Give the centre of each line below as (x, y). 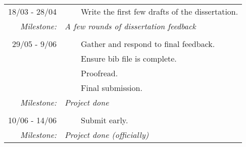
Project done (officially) (107, 135)
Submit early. (104, 120)
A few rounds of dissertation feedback (130, 26)
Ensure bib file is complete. (129, 58)
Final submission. (111, 88)
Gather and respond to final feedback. (148, 44)
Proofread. (99, 73)
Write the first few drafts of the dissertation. (159, 11)
